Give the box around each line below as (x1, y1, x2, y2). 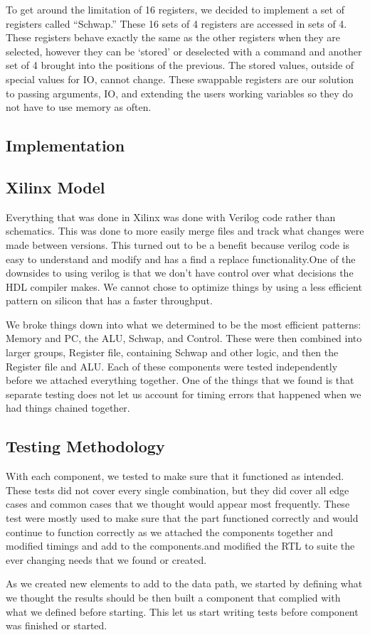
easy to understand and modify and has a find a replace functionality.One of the (6, 251, 356, 266)
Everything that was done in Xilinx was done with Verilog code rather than (6, 209, 336, 224)
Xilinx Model (6, 176, 105, 198)
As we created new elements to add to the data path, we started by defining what (6, 576, 363, 591)
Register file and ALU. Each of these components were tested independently (6, 358, 338, 373)
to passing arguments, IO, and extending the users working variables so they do (6, 85, 353, 100)
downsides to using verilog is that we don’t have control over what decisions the (6, 265, 354, 280)
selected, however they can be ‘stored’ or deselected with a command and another (6, 43, 362, 58)
